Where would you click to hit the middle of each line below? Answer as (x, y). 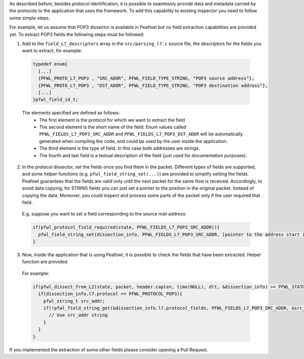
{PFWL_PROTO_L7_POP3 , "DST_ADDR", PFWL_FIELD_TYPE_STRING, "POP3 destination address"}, (153, 85)
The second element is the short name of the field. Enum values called (113, 127)
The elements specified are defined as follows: (71, 113)
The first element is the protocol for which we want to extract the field (112, 120)
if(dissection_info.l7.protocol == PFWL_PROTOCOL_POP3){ (110, 294)
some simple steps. (30, 18)
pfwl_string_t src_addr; (74, 301)
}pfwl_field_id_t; (55, 100)
